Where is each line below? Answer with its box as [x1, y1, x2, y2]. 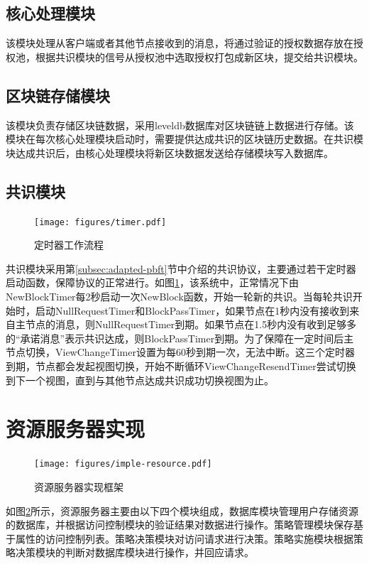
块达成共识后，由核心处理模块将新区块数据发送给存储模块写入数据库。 [6, 145, 334, 160]
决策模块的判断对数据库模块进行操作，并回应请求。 [15, 545, 254, 560]
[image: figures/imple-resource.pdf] [34, 459, 212, 470]
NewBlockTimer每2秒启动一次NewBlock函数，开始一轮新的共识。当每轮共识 [6, 289, 353, 304]
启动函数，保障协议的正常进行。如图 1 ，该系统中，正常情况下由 [6, 275, 299, 290]
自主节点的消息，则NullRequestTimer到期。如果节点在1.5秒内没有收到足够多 [6, 317, 357, 332]
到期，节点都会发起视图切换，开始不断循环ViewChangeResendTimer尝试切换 [6, 358, 356, 373]
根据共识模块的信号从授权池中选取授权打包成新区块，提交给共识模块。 [35, 49, 363, 64]
